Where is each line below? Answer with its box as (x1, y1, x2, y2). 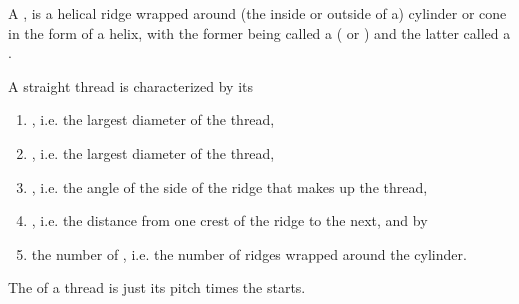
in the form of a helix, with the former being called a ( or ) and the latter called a (8, 22, 511, 43)
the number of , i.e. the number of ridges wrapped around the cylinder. (31, 243, 467, 264)
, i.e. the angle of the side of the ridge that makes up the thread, (31, 176, 428, 197)
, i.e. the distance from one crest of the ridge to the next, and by (31, 210, 428, 231)
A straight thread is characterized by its (8, 75, 253, 96)
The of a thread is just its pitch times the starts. (8, 277, 306, 298)
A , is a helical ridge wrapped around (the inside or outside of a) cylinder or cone (8, 3, 507, 23)
